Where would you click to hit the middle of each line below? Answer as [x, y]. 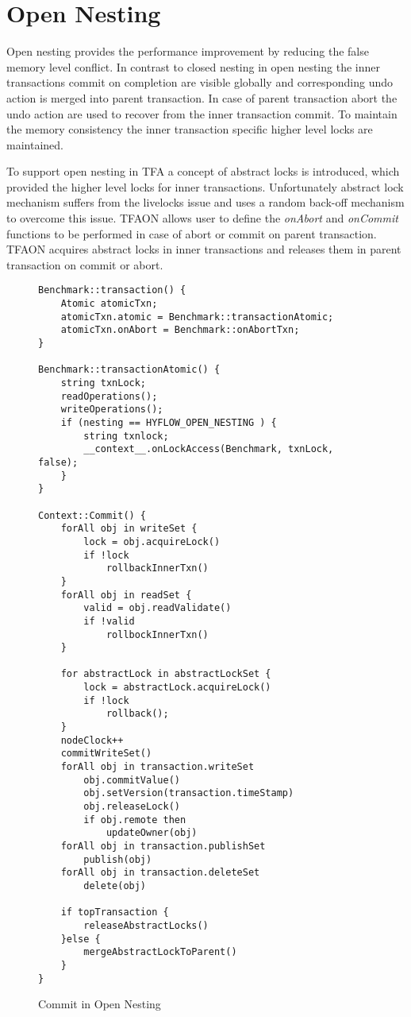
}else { [81, 939]
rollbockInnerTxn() [157, 634]
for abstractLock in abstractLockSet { [166, 674]
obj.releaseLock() [132, 807]
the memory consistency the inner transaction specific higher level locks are [190, 129]
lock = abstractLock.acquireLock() [177, 688]
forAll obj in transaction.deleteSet [160, 873]
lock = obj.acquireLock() [152, 541]
